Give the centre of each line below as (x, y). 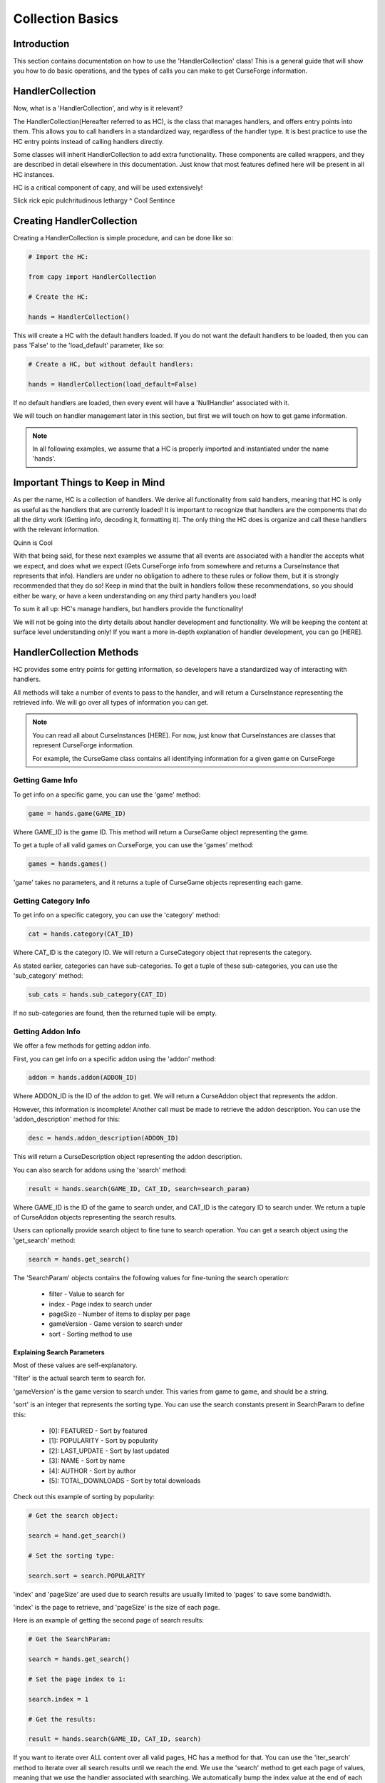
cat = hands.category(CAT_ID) (81, 934)
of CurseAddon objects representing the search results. (95, 1217)
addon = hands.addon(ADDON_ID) (83, 1078)
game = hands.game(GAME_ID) (77, 813)
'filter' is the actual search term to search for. (79, 1378)
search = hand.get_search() (77, 1536)
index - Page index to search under (101, 1304)
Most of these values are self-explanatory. (76, 1365)
